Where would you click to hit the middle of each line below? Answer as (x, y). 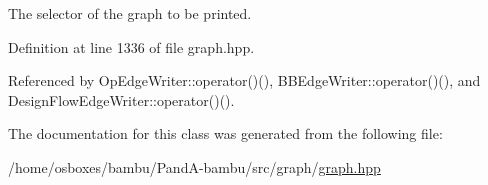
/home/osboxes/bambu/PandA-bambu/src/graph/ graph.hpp (194, 166)
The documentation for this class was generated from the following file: (225, 133)
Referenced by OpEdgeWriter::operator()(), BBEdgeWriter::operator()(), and (244, 80)
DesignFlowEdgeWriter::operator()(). (121, 99)
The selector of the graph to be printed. (130, 13)
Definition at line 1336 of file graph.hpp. (131, 46)
